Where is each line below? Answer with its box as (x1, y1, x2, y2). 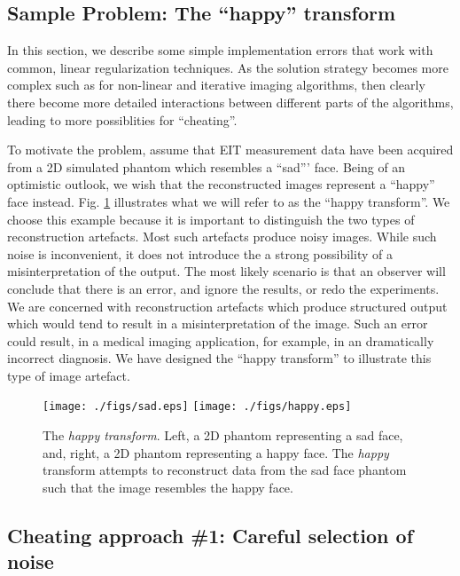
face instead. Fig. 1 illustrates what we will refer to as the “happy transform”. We (7, 192, 450, 210)
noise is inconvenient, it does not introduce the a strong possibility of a (7, 244, 393, 263)
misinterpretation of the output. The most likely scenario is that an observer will (7, 262, 446, 280)
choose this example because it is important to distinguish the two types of (7, 209, 415, 228)
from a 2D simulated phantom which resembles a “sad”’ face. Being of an (7, 157, 406, 176)
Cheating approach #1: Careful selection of (7, 521, 414, 548)
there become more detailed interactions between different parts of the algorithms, (7, 92, 454, 111)
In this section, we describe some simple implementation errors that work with (7, 41, 433, 59)
